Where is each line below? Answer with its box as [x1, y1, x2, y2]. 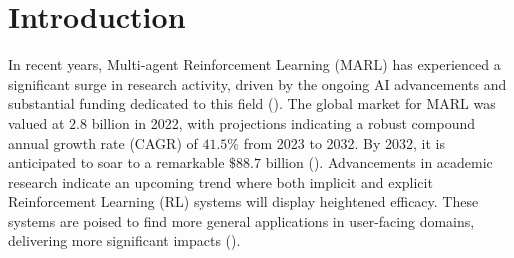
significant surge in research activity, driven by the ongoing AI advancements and [8, 73, 507, 94]
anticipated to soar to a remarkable [8, 152, 225, 173]
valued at [8, 112, 65, 133]
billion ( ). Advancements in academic [265, 152, 493, 173]
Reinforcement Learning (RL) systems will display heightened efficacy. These [8, 191, 479, 212]
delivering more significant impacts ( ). [8, 230, 241, 251]
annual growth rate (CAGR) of [8, 132, 198, 153]
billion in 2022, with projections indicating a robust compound [91, 112, 475, 133]
